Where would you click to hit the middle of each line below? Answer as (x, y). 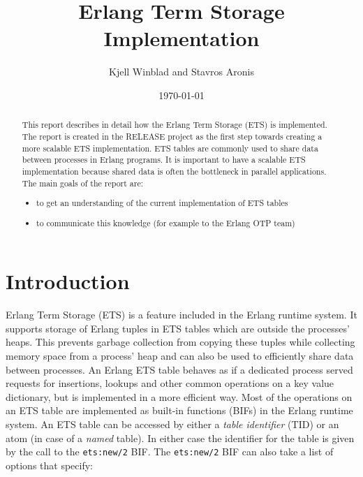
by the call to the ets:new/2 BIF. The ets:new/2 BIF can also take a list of (170, 452)
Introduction (68, 281)
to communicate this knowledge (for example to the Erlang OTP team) (166, 222)
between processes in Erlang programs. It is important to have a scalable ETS (164, 160)
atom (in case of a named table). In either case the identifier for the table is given (180, 438)
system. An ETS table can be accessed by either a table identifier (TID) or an (172, 424)
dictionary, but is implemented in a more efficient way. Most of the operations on (179, 396)
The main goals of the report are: (83, 183)
